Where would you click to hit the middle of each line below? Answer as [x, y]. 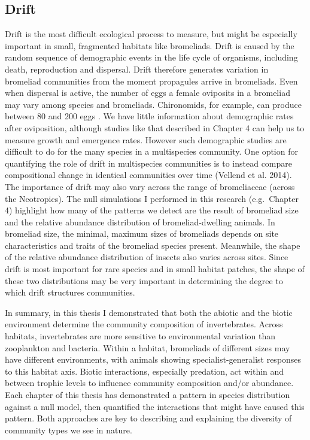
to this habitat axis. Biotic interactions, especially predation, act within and [145, 371]
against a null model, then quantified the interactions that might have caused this [155, 406]
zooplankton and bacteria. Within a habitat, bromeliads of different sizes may [148, 347]
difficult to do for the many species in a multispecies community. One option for [151, 151]
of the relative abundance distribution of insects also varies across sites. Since [147, 257]
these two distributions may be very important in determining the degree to [144, 280]
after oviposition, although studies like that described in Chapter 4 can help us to [155, 127]
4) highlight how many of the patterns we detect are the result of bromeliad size [152, 210]
